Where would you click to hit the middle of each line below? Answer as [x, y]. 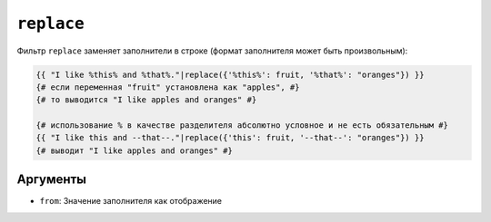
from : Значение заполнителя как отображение [131, 201]
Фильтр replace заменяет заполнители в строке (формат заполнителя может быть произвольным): [212, 51]
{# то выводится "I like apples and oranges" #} [146, 100]
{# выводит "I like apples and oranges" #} [135, 150]
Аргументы [51, 180]
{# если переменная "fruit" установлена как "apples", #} [168, 87]
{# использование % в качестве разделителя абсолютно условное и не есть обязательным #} [242, 125]
